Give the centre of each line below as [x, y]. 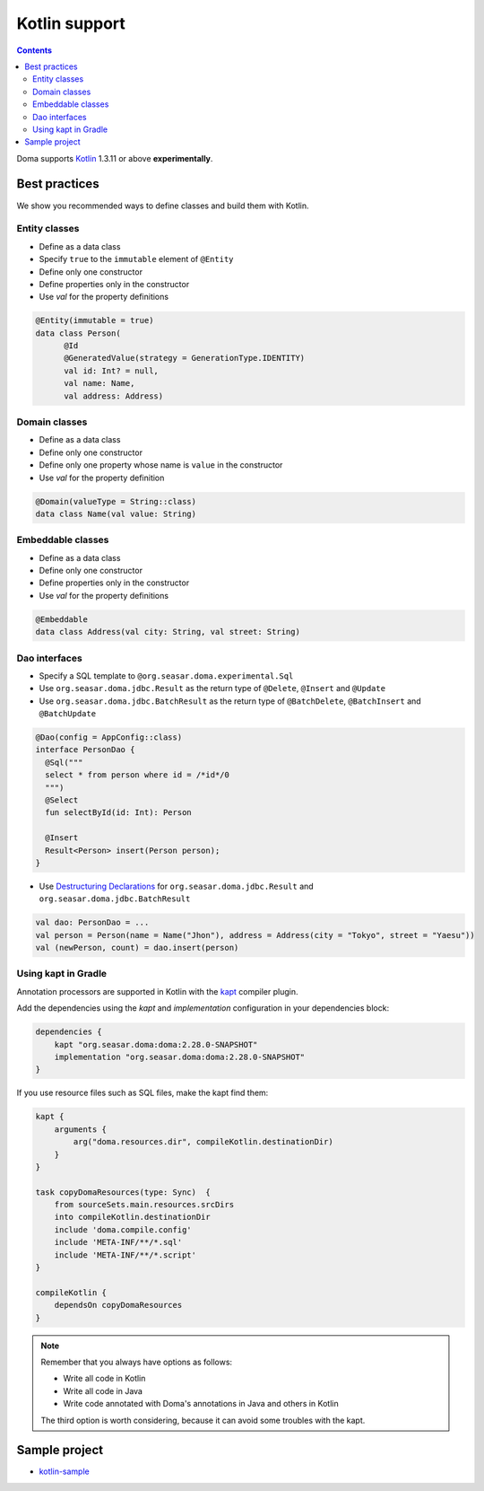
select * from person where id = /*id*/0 [138, 775]
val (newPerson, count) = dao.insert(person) [137, 948]
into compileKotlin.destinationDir [132, 1217]
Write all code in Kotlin [104, 1379]
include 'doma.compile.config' [123, 1229]
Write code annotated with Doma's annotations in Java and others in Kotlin [201, 1404]
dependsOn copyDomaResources [118, 1305]
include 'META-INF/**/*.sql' [118, 1242]
